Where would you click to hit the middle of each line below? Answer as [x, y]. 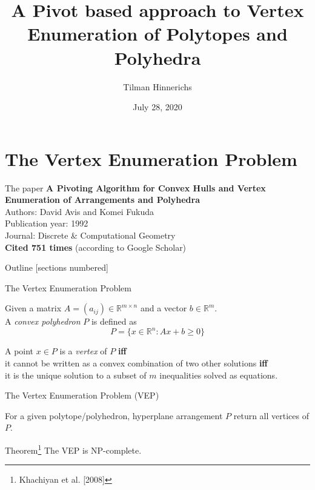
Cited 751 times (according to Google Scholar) [96, 247]
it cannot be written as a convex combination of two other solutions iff [136, 363]
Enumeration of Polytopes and [157, 34]
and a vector [164, 308]
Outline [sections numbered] [57, 267]
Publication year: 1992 [47, 223]
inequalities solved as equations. [219, 375]
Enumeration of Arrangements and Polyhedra [102, 200]
